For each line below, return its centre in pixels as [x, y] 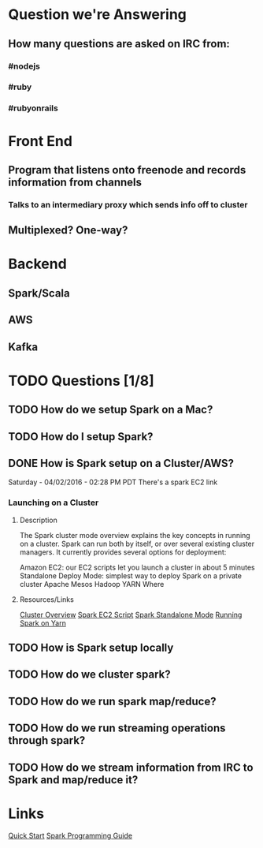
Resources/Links [47, 599]
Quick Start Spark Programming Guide [70, 835]
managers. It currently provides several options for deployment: [123, 552]
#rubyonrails [33, 108]
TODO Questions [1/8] [81, 381]
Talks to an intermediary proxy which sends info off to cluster [128, 204]
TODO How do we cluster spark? [89, 675]
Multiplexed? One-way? [68, 230]
